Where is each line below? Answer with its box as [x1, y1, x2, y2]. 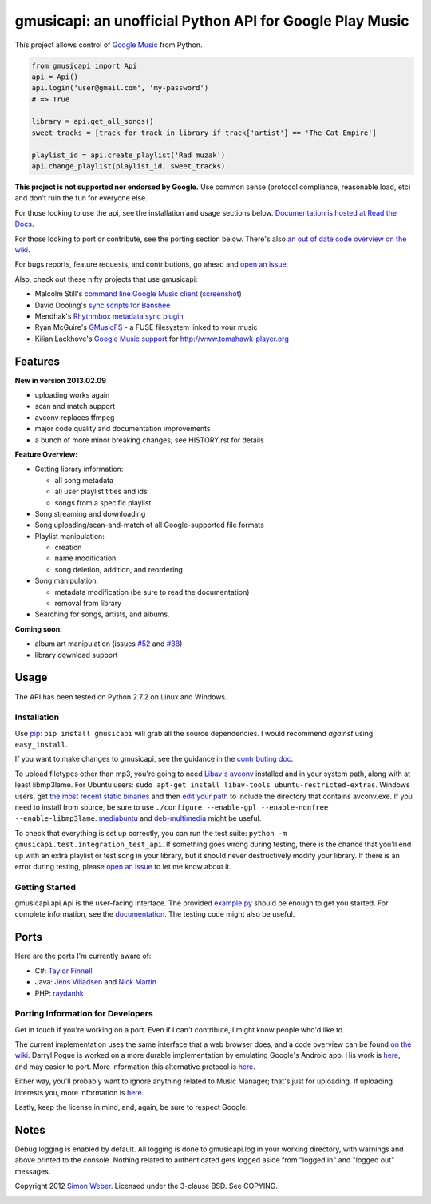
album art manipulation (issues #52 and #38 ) [34, 639, 183, 648]
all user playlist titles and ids [54, 487, 148, 497]
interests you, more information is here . [14, 1087, 144, 1097]
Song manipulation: [34, 576, 99, 586]
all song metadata [54, 475, 114, 485]
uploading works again [34, 390, 110, 400]
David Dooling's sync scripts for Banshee [34, 300, 171, 310]
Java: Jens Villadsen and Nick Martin [34, 977, 157, 987]
